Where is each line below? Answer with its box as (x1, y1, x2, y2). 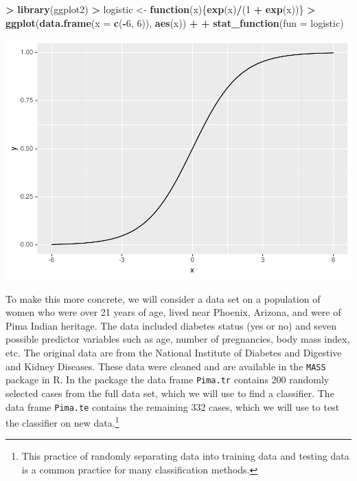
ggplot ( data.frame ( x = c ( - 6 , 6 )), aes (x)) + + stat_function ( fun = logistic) (5, 15, 344, 30)
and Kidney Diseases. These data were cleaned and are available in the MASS (5, 359, 326, 373)
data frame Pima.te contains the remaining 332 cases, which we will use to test (5, 399, 340, 414)
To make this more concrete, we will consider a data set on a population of (5, 291, 321, 306)
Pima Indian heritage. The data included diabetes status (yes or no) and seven (5, 318, 337, 332)
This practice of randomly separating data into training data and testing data (21, 449, 349, 463)
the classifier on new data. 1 (5, 414, 119, 429)
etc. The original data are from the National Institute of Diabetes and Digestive (5, 345, 342, 360)
